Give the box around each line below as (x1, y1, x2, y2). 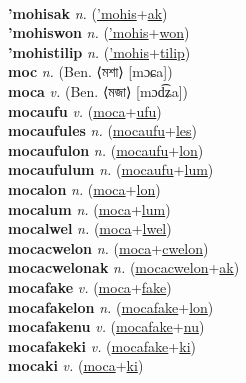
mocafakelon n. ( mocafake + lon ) (8, 296, 214, 317)
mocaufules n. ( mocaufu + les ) (8, 120, 197, 141)
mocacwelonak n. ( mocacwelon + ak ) (8, 257, 240, 278)
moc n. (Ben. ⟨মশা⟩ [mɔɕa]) (8, 61, 173, 82)
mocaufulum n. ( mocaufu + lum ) (8, 159, 214, 180)
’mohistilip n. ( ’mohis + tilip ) (8, 41, 191, 62)
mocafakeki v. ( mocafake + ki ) (8, 335, 196, 356)
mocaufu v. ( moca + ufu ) (8, 100, 162, 121)
